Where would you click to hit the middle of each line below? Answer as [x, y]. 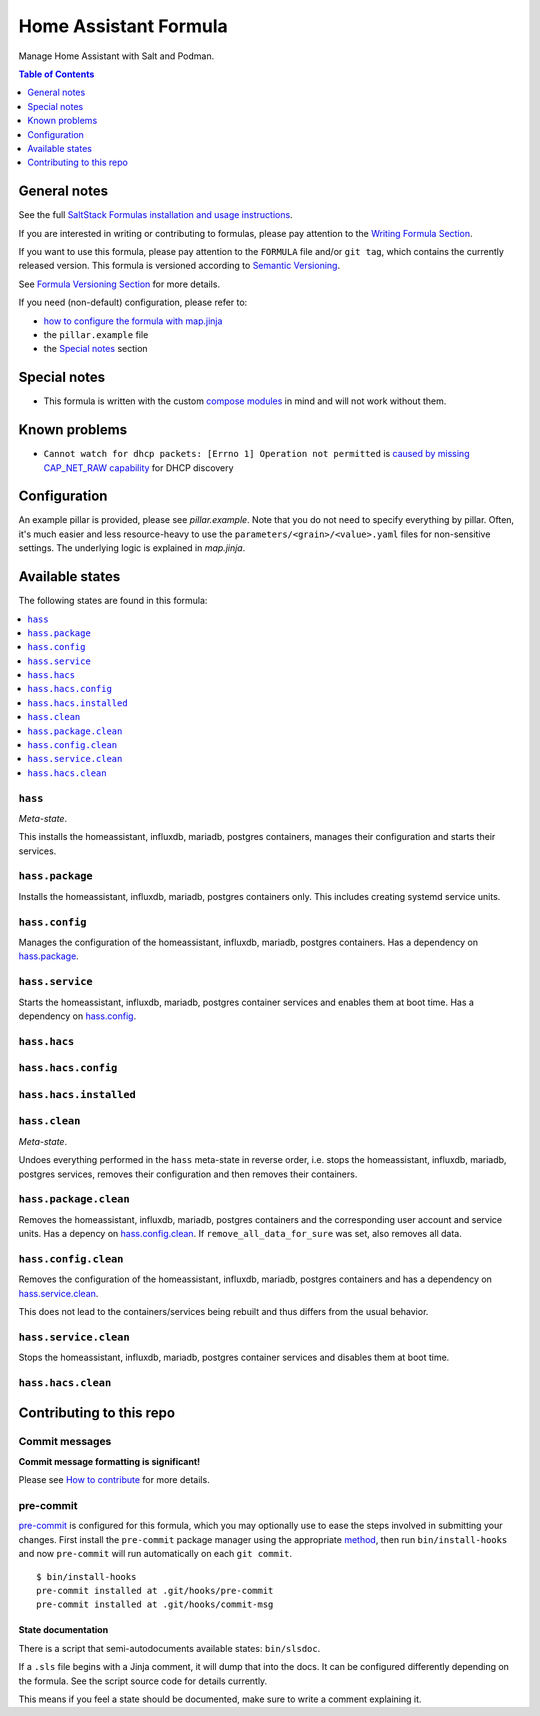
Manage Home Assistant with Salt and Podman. [116, 56]
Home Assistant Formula [123, 26]
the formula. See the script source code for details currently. [143, 1681]
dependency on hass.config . [77, 1016]
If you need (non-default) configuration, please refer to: [133, 302]
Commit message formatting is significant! [109, 1461]
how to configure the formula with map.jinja [133, 321]
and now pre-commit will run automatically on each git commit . [155, 1554]
